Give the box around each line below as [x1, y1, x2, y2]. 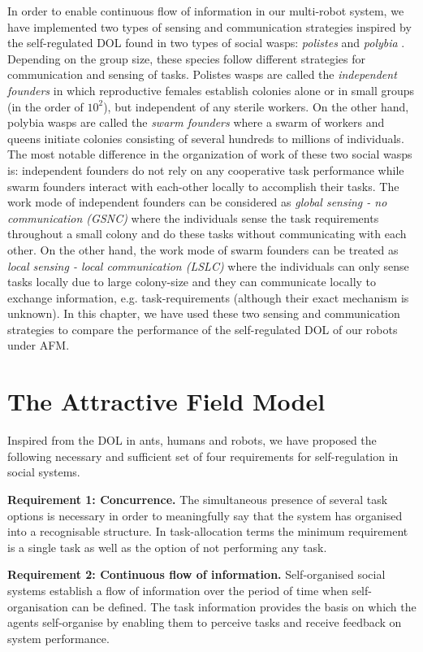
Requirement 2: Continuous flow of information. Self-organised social [7, 566, 386, 583]
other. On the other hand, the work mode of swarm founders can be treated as [7, 241, 399, 258]
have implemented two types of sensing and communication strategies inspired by [7, 18, 412, 35]
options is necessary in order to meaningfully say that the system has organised [7, 506, 403, 524]
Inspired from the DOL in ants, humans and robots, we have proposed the [7, 432, 377, 449]
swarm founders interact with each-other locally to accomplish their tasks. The [7, 177, 399, 194]
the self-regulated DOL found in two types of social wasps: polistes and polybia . [7, 34, 405, 51]
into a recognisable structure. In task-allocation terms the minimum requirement [7, 523, 408, 540]
